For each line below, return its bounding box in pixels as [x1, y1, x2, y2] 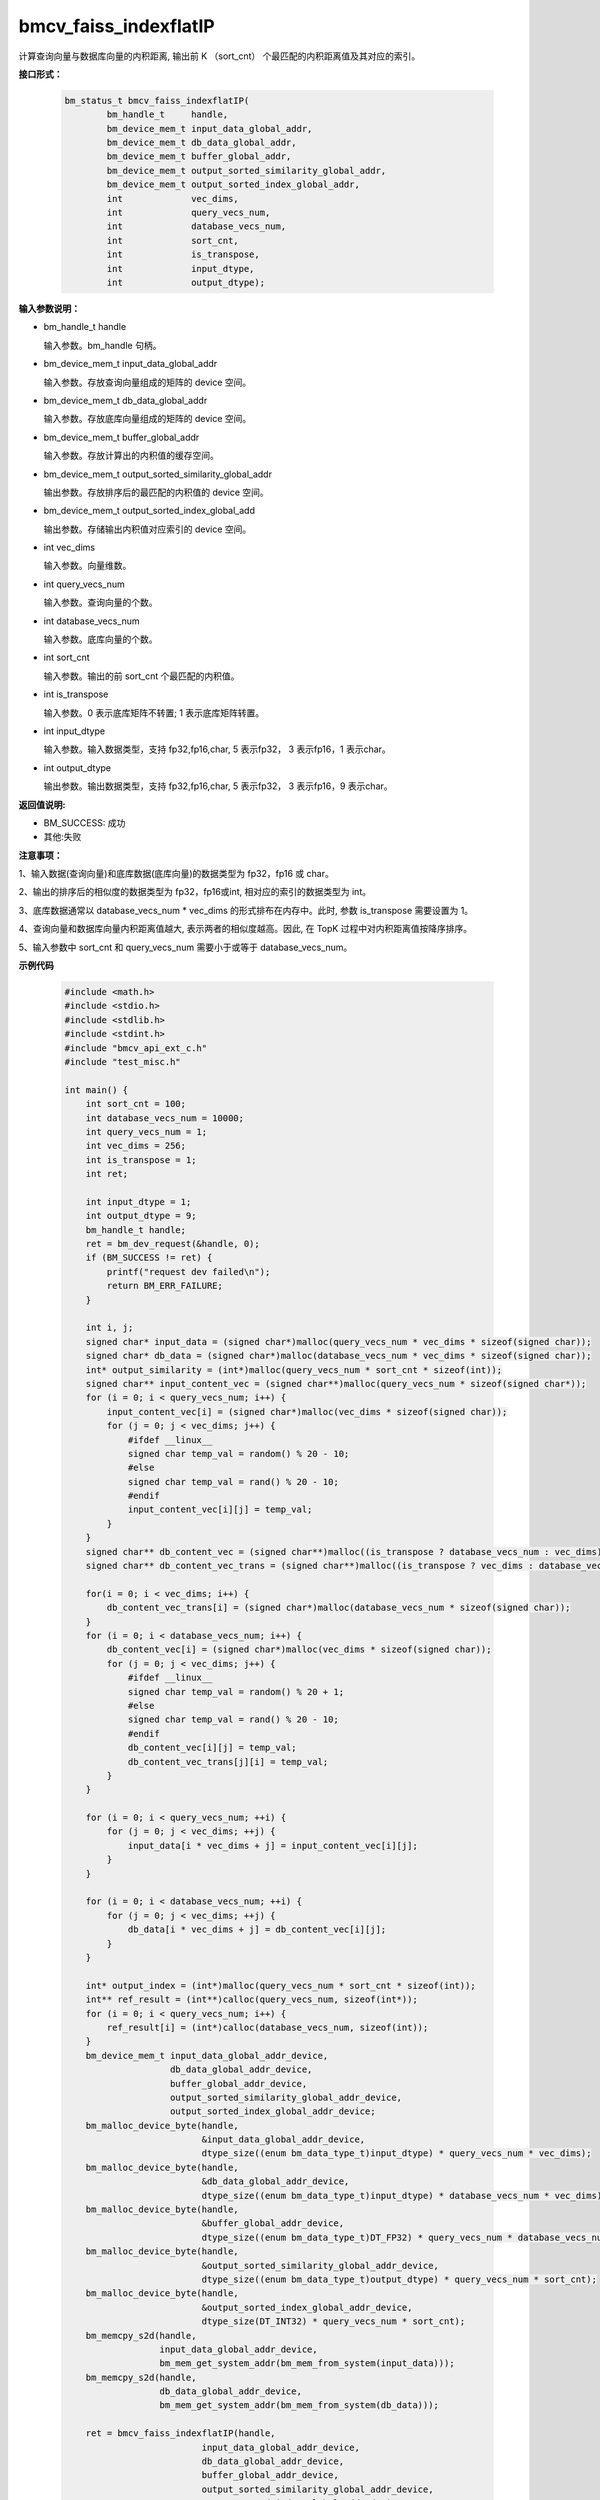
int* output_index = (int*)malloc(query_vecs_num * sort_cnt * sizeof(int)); [85, 1980, 477, 1991]
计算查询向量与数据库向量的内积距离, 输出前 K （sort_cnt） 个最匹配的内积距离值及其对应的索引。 [18, 50, 421, 62]
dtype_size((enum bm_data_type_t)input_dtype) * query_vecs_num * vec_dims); [201, 2148, 592, 2159]
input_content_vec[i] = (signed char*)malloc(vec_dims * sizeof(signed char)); [106, 1406, 508, 1417]
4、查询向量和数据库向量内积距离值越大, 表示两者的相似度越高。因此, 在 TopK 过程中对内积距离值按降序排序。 [18, 923, 473, 935]
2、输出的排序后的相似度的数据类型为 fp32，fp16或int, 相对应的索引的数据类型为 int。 [18, 886, 372, 898]
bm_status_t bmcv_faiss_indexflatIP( [64, 95, 250, 106]
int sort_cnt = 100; [85, 1098, 187, 1110]
